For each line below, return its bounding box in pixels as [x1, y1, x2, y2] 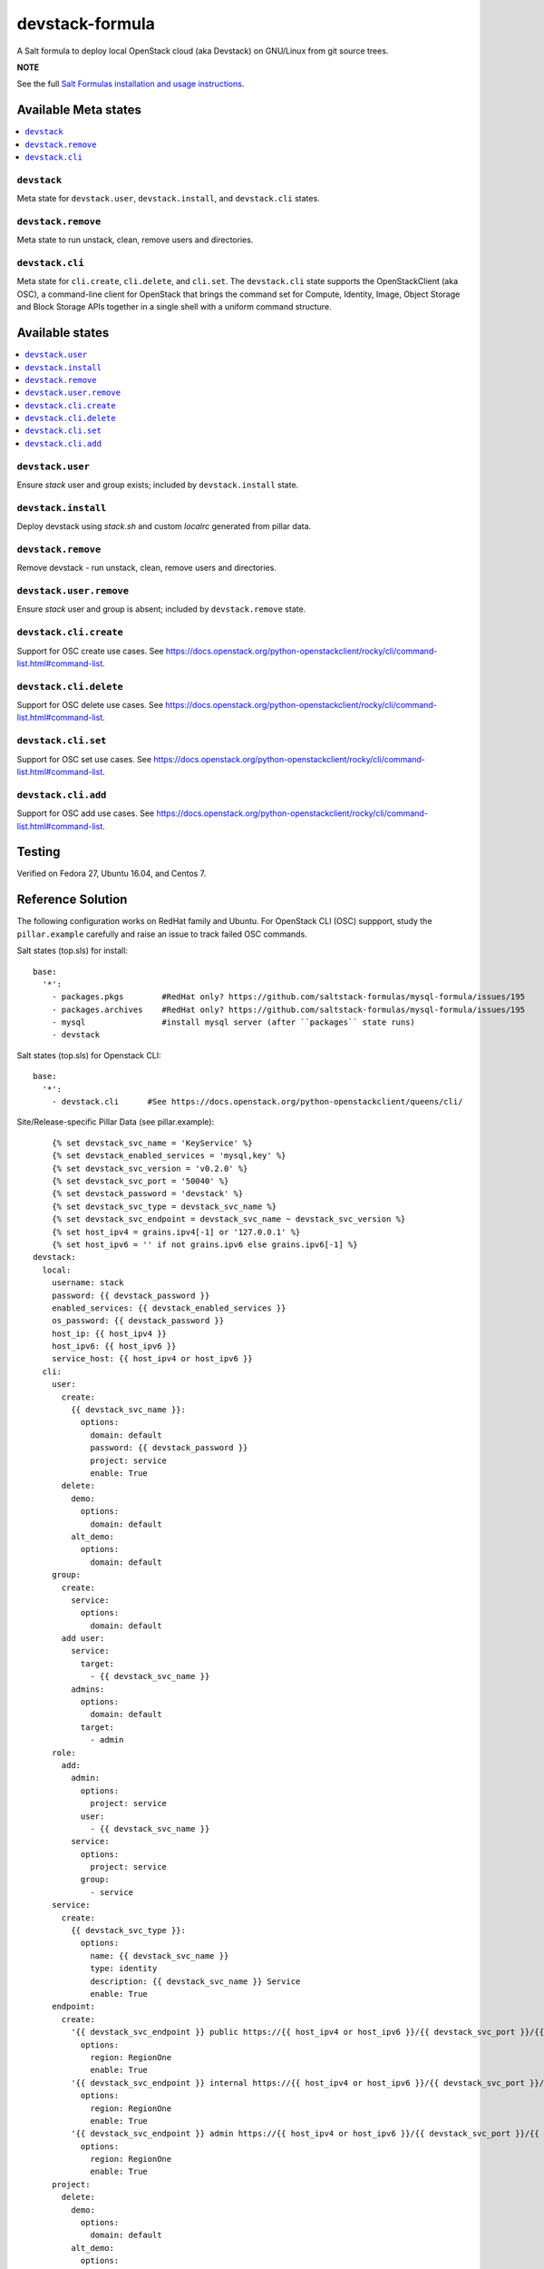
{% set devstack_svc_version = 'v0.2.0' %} [51, 1163, 248, 1174]
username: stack [51, 1278, 124, 1288]
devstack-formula [16, 14, 156, 34]
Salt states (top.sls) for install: [16, 945, 129, 957]
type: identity [90, 1963, 158, 1974]
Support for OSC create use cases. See [16, 645, 164, 656]
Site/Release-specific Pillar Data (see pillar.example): [16, 1116, 215, 1127]
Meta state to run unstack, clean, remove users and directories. [16, 234, 254, 245]
